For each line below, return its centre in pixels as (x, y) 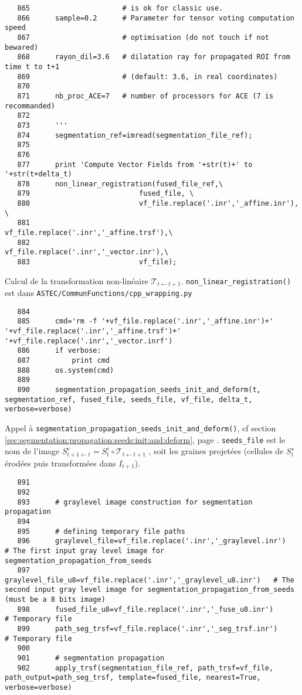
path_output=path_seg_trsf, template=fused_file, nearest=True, (133, 678)
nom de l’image (32, 451)
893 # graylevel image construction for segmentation (135, 502)
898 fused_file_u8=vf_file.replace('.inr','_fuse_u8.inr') (145, 609)
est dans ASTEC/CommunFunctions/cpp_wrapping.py (99, 293)
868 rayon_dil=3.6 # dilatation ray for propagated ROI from (154, 57)
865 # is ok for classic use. (120, 8)
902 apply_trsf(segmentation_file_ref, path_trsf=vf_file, (145, 668)
